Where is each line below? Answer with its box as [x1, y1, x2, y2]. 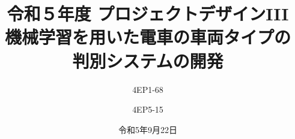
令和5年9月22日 [118, 123, 177, 135]
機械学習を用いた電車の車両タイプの [4, 25, 291, 49]
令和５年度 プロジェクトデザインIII [7, 1, 289, 26]
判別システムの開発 [72, 48, 224, 72]
